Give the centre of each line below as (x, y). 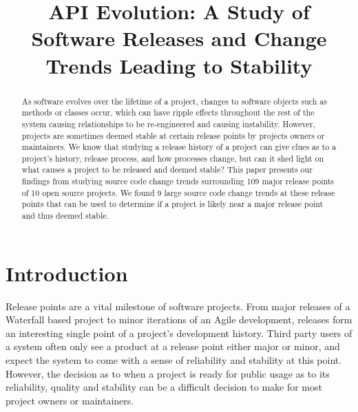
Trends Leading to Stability (179, 65)
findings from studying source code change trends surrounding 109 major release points (178, 181)
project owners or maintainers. (70, 400)
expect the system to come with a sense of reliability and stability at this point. (174, 360)
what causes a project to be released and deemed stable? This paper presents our (167, 170)
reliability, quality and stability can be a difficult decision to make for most (164, 387)
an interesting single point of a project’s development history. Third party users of (179, 333)
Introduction (67, 273)
